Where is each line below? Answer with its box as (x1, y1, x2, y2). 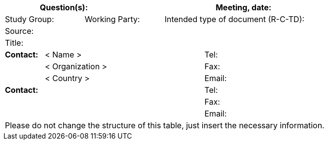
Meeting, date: (216, 2, 272, 12)
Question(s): (39, 2, 88, 12)
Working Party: (84, 14, 140, 24)
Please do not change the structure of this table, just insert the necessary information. (5, 120, 325, 130)
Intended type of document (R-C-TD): (164, 14, 305, 24)
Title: (5, 38, 24, 48)
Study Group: (5, 14, 54, 24)
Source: (5, 26, 34, 36)
